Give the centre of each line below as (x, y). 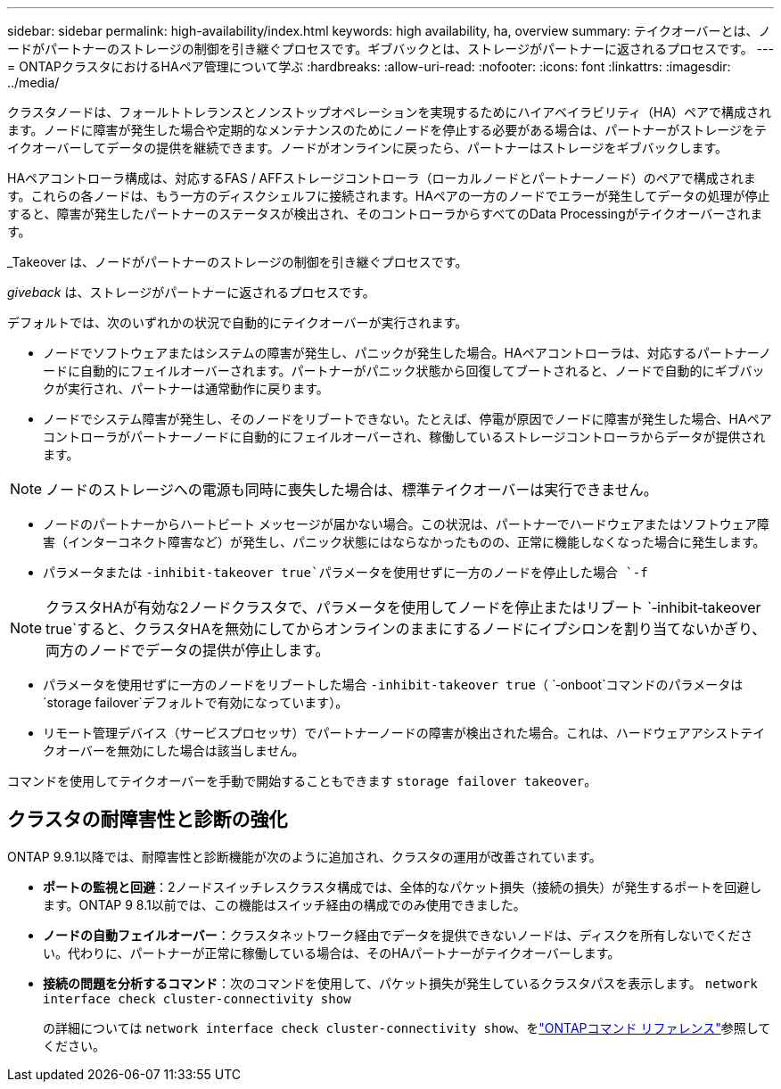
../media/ (33, 82)
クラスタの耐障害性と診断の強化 (148, 820)
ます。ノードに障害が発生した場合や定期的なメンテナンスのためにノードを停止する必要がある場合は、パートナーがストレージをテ (387, 130)
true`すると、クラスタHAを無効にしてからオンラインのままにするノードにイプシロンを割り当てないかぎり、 (406, 629)
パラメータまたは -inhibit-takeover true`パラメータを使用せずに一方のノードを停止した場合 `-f (345, 572)
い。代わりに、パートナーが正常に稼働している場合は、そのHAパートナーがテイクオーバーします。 (332, 953)
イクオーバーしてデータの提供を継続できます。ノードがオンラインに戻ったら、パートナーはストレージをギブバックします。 (368, 148)
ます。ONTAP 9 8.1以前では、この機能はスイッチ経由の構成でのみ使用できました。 (284, 904)
